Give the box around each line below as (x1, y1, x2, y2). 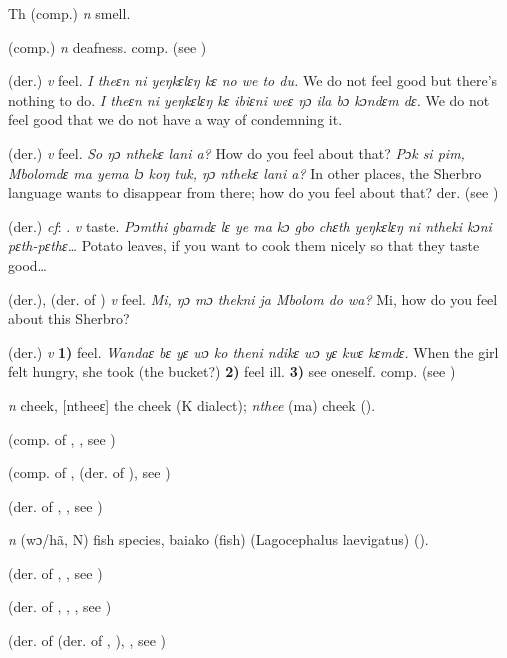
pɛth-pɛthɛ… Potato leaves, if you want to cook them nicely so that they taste (8, 235, 480, 256)
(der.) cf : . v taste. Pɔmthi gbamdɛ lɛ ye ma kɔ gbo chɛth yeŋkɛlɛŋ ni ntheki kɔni (8, 215, 492, 236)
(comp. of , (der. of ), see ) (8, 462, 171, 483)
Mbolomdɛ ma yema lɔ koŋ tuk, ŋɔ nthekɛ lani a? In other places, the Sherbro (8, 162, 482, 183)
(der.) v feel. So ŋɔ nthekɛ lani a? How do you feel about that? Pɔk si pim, (8, 142, 465, 163)
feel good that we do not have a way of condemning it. (8, 109, 343, 130)
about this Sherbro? (8, 308, 130, 329)
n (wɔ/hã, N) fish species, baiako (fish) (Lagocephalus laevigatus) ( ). (8, 529, 429, 550)
